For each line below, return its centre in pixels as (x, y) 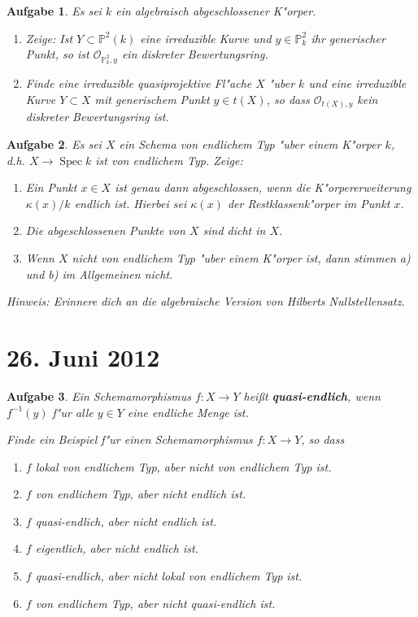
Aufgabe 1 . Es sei (54, 11)
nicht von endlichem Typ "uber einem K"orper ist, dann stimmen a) (241, 258)
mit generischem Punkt (152, 99)
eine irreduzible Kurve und (206, 38)
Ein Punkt (51, 187)
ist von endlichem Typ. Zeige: (169, 160)
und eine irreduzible (357, 83)
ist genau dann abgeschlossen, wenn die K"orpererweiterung (263, 187)
